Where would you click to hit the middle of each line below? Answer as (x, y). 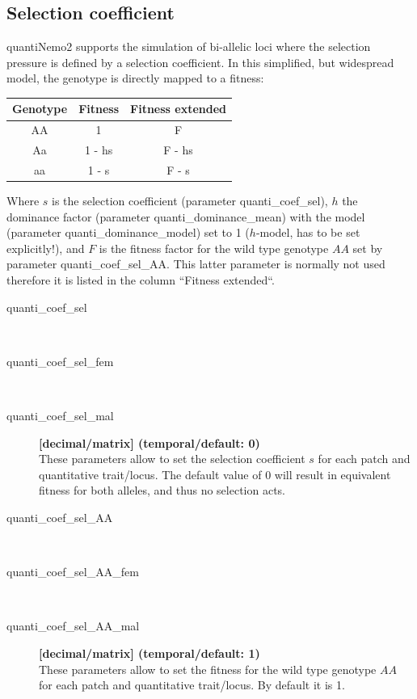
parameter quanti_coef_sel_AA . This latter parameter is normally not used (196, 264)
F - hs (178, 150)
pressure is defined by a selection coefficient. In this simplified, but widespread (200, 62)
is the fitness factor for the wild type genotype (214, 248)
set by (368, 248)
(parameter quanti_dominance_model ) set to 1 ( (128, 232)
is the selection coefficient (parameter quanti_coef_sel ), (190, 201)
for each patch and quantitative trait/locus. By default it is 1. (192, 685)
